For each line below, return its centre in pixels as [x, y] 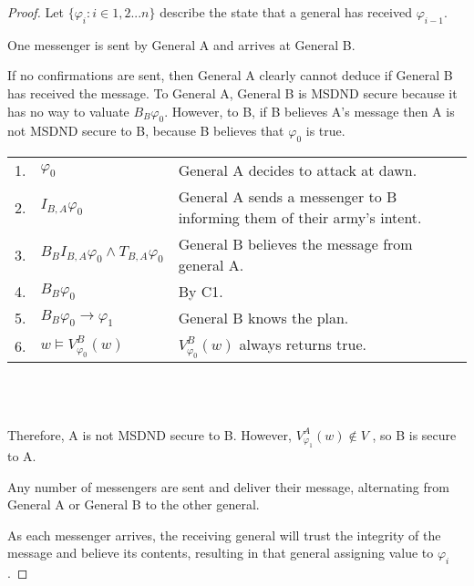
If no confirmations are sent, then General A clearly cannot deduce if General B [230, 75]
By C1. [201, 292]
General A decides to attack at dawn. [298, 170]
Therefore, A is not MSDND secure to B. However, [149, 434]
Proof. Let [36, 12]
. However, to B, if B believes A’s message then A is [309, 111]
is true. [325, 131]
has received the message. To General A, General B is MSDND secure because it [232, 93]
